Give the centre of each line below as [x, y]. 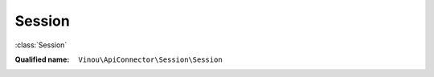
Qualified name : [42, 59]
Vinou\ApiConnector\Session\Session [150, 59]
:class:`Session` [41, 45]
